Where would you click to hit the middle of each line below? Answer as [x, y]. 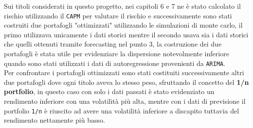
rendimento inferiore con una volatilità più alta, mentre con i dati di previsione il [125, 101]
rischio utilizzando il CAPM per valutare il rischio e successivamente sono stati [118, 15]
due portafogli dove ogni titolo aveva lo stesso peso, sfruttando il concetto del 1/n [126, 82]
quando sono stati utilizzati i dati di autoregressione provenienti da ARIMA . [115, 63]
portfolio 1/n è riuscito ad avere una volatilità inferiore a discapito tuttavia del [122, 110]
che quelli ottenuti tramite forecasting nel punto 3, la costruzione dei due [113, 44]
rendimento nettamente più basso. [54, 120]
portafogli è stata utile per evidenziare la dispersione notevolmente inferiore [117, 54]
